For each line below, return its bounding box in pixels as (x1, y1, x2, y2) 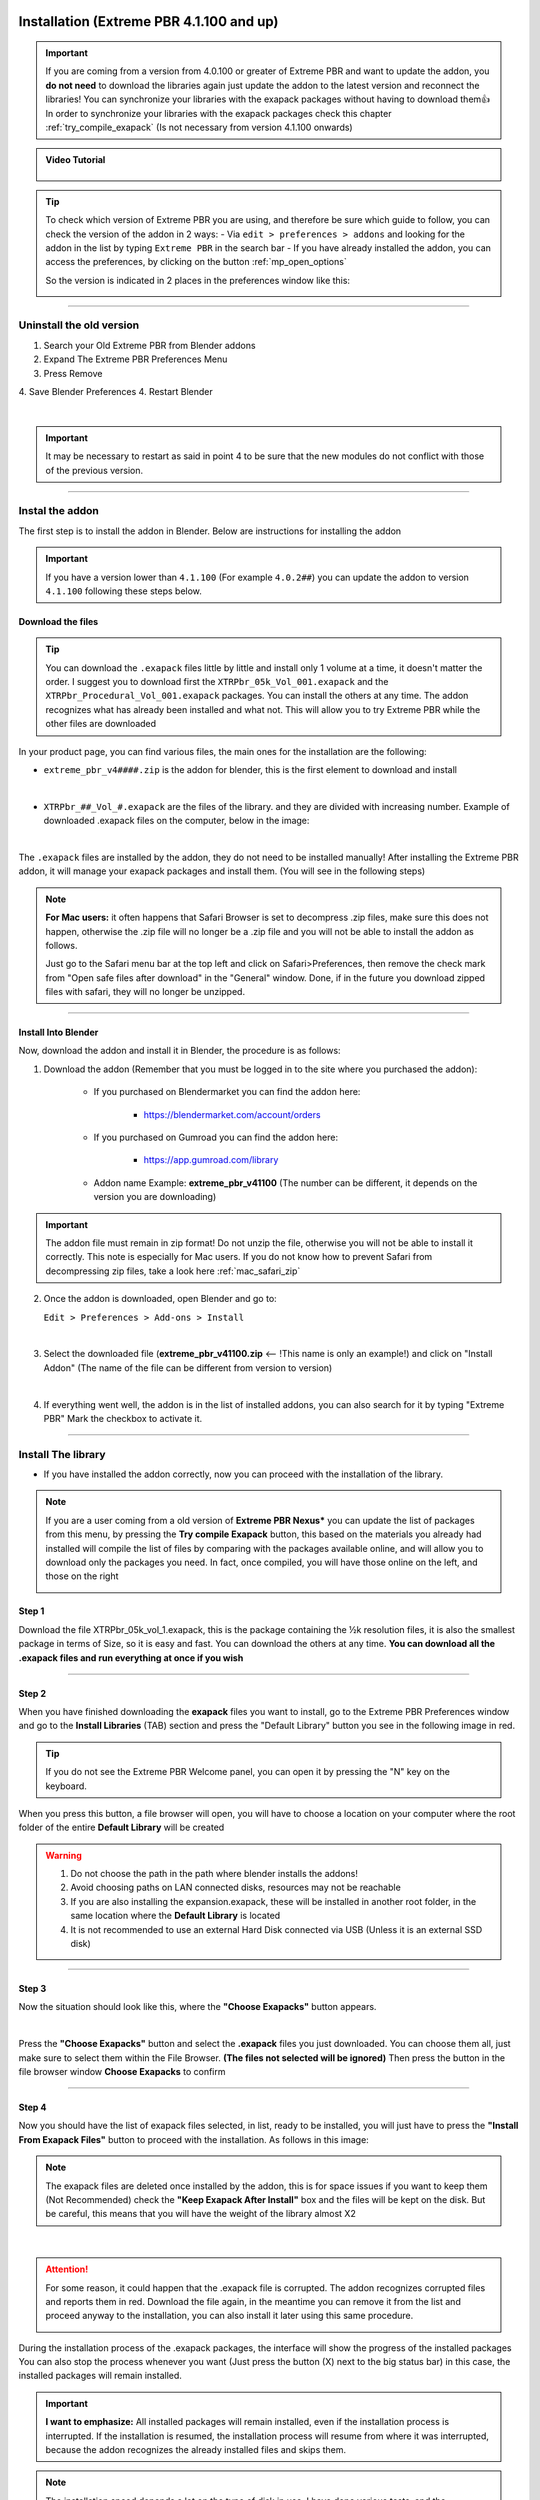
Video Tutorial (45, 154, 106, 166)
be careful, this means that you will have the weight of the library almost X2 (45, 2208, 357, 2220)
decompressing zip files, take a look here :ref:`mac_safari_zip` (45, 1265, 301, 1277)
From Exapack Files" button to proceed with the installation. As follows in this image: (18, 2133, 369, 2145)
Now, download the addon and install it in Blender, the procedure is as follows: (18, 1045, 341, 1057)
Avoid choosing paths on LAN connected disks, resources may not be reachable (70, 1881, 402, 1894)
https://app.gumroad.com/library (143, 1154, 279, 1166)
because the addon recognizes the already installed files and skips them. (45, 2444, 347, 2456)
